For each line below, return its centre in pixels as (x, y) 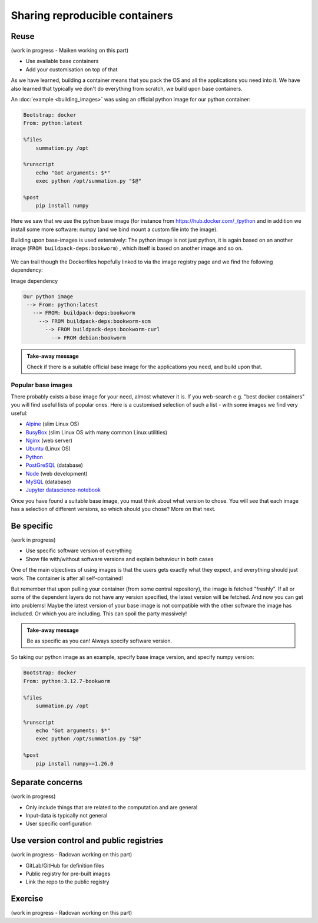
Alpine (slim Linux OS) (52, 424)
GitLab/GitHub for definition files (65, 865)
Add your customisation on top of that (72, 69)
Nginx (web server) (49, 441)
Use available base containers (62, 61)
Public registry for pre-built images (68, 873)
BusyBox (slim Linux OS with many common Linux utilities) (97, 432)
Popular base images (42, 385)
